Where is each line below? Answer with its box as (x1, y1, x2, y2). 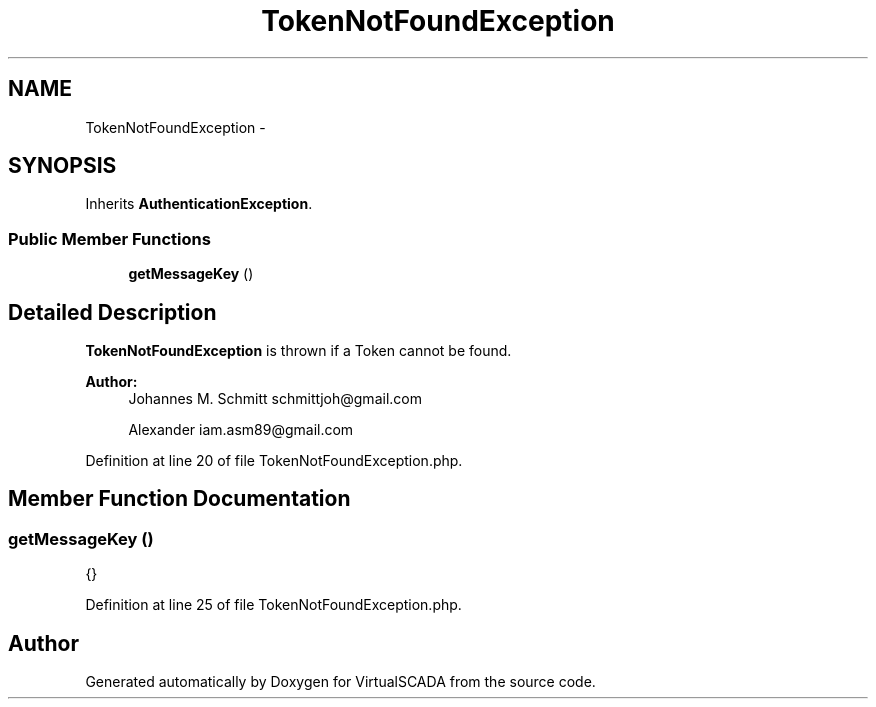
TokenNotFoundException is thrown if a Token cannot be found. (85, 342, 512, 360)
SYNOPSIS (8, 153, 117, 179)
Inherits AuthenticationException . (85, 195, 313, 213)
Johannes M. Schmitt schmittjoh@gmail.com (128, 390, 422, 408)
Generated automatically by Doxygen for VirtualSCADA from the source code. (85, 673, 596, 691)
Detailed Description (8, 299, 217, 325)
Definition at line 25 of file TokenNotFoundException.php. (85, 596, 462, 614)
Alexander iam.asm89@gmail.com (128, 421, 354, 439)
